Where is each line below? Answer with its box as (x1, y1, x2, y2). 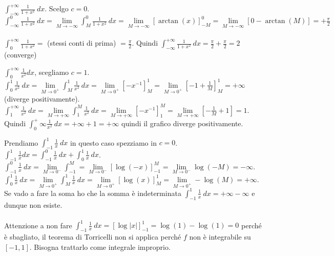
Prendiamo (4, 137, 38, 148)
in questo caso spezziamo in (70, 137, 157, 148)
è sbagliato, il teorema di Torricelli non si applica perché (4, 231, 181, 242)
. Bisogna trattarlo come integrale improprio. (29, 241, 171, 252)
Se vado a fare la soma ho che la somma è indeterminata (4, 187, 181, 198)
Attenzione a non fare (4, 220, 72, 230)
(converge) (4, 49, 37, 60)
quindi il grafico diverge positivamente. (121, 117, 243, 128)
